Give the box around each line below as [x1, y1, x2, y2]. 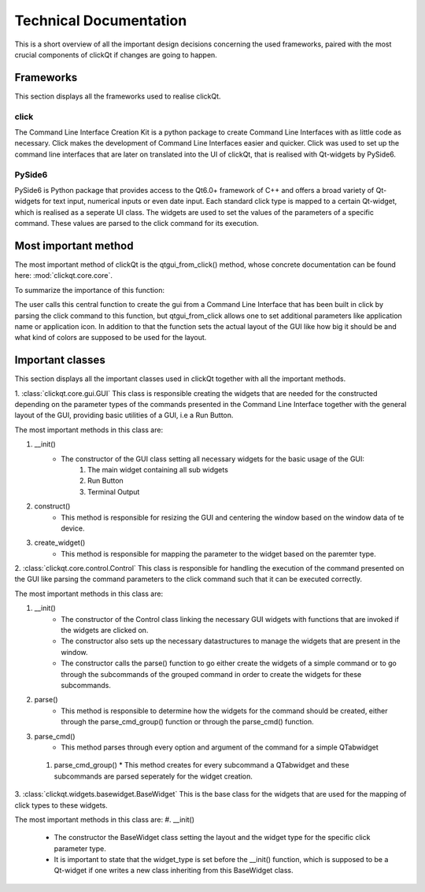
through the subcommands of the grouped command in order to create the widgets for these [61, 669, 362, 679]
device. [61, 524, 85, 533]
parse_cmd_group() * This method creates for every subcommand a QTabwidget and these [54, 761, 349, 770]
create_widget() [34, 538, 86, 547]
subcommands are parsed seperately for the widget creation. [54, 772, 253, 781]
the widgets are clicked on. [61, 626, 149, 635]
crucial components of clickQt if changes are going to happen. [14, 50, 218, 59]
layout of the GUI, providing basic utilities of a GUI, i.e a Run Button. [14, 410, 234, 420]
